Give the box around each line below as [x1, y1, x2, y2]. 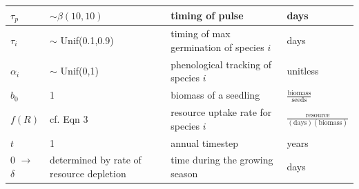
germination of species [171, 39, 264, 54]
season [171, 166, 198, 181]
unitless [287, 63, 319, 78]
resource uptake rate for [171, 105, 272, 119]
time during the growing [171, 152, 273, 167]
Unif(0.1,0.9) [60, 33, 114, 47]
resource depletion [50, 166, 126, 181]
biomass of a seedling [171, 88, 260, 102]
